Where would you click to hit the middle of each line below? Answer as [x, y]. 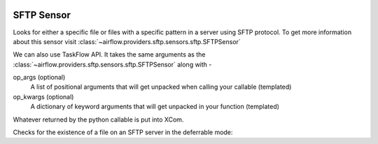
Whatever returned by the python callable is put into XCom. [98, 120]
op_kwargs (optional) [43, 96]
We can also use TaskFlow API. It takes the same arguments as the [109, 55]
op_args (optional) [39, 78]
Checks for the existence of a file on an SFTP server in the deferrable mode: [123, 132]
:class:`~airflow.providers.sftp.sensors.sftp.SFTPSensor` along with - [112, 64]
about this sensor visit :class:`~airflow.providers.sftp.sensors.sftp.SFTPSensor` [127, 41]
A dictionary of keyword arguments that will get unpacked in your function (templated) [155, 107]
